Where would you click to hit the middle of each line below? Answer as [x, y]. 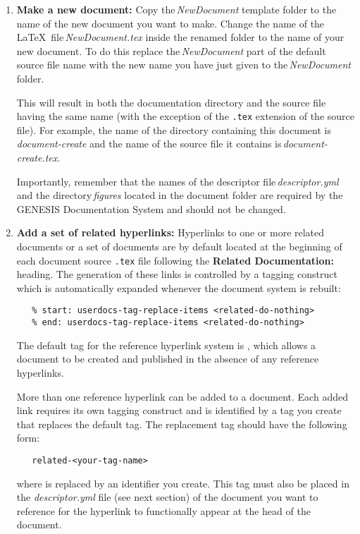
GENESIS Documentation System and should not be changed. [151, 208]
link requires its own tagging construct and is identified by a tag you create [179, 410]
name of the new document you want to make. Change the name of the [170, 23]
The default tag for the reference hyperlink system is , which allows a [166, 345]
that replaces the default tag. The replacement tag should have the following [182, 424]
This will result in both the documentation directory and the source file [171, 102]
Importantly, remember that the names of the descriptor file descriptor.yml [178, 181]
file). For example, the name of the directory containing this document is [174, 129]
